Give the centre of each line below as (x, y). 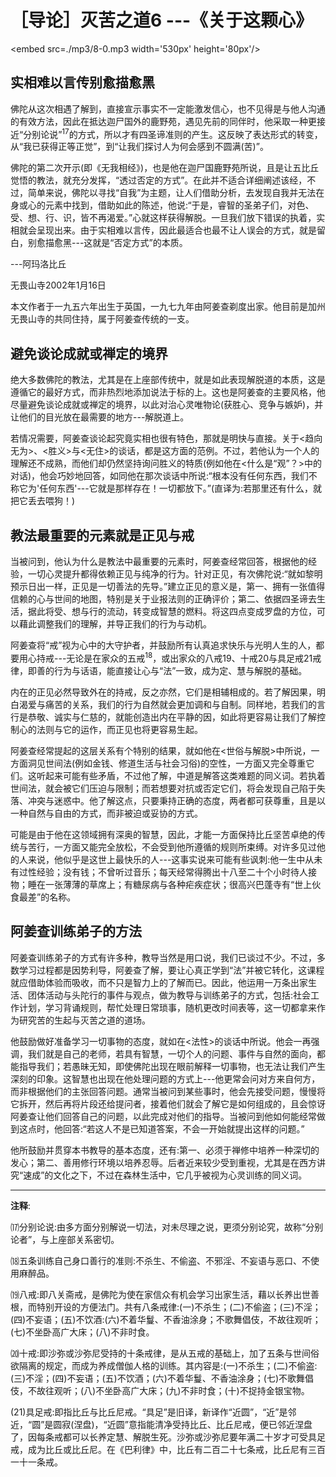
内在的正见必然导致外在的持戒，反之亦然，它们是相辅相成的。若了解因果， (163, 692)
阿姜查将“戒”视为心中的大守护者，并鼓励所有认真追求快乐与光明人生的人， (163, 645)
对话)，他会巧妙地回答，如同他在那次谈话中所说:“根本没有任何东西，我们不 (164, 476)
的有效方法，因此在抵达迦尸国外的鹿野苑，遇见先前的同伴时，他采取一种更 (163, 121)
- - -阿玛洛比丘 (38, 264)
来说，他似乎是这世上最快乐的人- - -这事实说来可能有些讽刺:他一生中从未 (175, 859)
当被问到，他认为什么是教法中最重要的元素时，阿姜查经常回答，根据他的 (159, 562)
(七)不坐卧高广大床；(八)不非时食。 (82, 1332)
